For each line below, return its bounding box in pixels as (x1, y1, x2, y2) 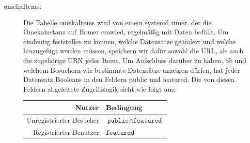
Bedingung (106, 102, 142, 112)
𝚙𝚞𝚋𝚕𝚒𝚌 (107, 117, 129, 124)
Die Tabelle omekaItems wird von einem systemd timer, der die (23, 17, 212, 27)
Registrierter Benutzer (33, 127, 99, 137)
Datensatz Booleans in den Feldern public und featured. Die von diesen (23, 74, 235, 84)
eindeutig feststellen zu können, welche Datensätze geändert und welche (23, 36, 236, 46)
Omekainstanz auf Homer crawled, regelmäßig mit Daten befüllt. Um (23, 27, 229, 37)
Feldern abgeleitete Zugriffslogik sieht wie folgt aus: (23, 83, 176, 94)
